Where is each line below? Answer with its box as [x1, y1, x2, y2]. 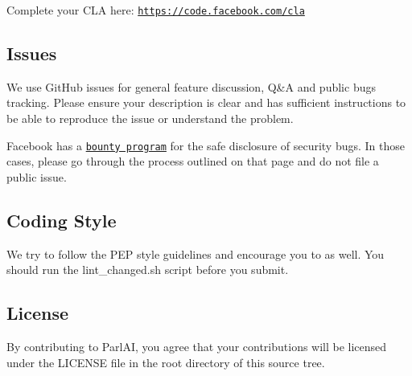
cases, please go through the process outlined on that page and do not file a [6, 153, 379, 170]
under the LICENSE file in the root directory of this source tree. [6, 354, 325, 370]
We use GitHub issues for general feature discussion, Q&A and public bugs [6, 78, 376, 95]
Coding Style [6, 207, 117, 232]
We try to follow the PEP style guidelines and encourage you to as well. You [6, 245, 385, 262]
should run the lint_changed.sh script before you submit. [6, 261, 289, 278]
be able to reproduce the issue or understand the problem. [6, 110, 294, 127]
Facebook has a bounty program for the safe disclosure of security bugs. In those [6, 137, 406, 153]
